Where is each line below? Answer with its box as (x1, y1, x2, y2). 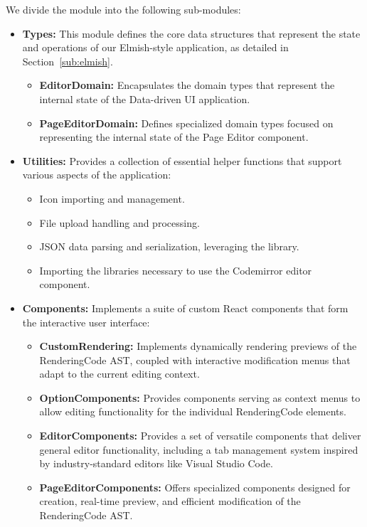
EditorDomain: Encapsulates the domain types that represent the (39, 78, 335, 92)
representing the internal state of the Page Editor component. (39, 129, 309, 144)
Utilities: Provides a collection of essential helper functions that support (22, 153, 342, 168)
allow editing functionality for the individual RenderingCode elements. (39, 404, 346, 419)
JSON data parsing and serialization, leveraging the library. (39, 239, 299, 254)
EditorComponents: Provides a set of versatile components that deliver (39, 428, 361, 443)
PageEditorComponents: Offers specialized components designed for (39, 479, 351, 494)
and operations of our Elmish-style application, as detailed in (22, 40, 289, 55)
